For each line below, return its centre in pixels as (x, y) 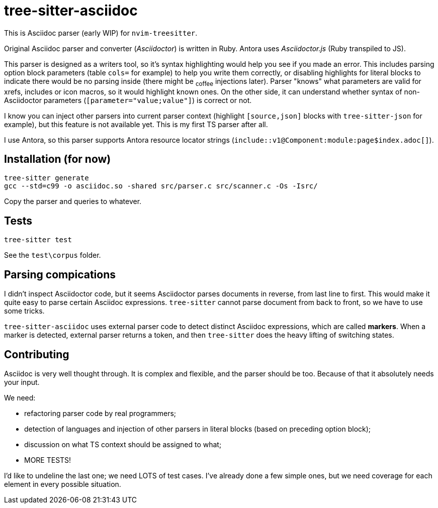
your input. (22, 382)
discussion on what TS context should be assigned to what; (123, 444)
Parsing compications (60, 274)
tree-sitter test (38, 240)
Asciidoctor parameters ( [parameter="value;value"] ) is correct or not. (128, 100)
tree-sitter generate (47, 178)
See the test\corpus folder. (53, 255)
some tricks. (24, 311)
